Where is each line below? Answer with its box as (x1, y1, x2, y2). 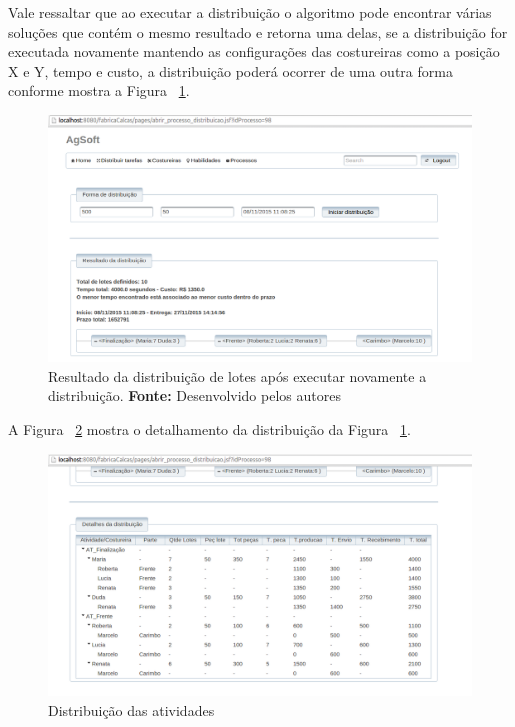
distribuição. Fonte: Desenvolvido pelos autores (48, 385, 341, 406)
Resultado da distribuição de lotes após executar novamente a (48, 365, 427, 386)
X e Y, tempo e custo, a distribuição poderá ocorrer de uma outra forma (8, 60, 453, 81)
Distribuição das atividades (48, 699, 215, 720)
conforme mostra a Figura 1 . (8, 80, 190, 101)
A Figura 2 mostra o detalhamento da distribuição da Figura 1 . (8, 418, 411, 439)
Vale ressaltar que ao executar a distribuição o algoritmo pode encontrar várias (8, 2, 492, 22)
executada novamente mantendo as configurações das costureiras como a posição (8, 41, 500, 62)
